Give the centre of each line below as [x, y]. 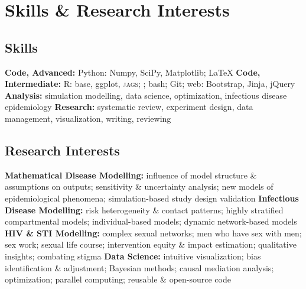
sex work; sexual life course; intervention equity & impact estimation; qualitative [151, 244]
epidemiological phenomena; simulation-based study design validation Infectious [152, 198]
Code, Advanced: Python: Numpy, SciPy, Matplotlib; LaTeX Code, [133, 72]
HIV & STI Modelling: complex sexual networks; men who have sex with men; [153, 233]
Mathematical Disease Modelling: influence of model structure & [131, 175]
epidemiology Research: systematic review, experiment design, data [129, 107]
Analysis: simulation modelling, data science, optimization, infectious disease [146, 95]
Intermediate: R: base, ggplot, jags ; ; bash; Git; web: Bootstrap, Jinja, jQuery [150, 84]
